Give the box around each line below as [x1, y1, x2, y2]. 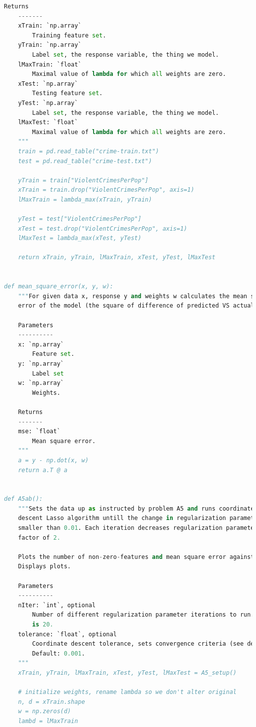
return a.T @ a [18, 466, 67, 474]
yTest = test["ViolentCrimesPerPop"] [18, 215, 142, 223]
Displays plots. [18, 563, 71, 570]
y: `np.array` [18, 360, 64, 367]
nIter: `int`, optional [18, 601, 96, 609]
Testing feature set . [32, 90, 103, 97]
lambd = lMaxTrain [18, 717, 78, 725]
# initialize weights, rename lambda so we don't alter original [18, 689, 237, 696]
